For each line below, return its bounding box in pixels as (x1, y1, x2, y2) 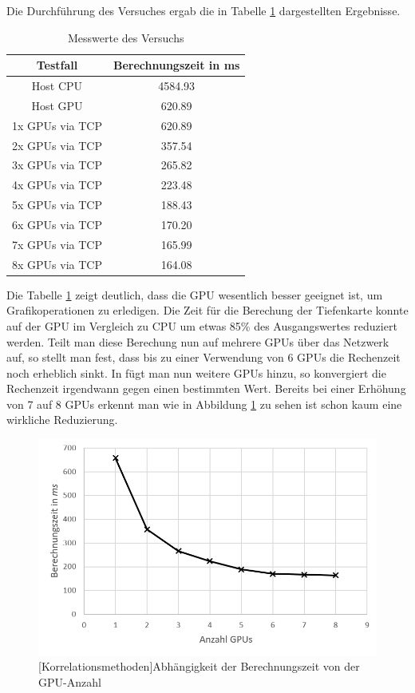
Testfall (36, 57, 78, 73)
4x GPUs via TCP (12, 176, 102, 193)
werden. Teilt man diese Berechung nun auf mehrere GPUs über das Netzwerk (6, 333, 389, 350)
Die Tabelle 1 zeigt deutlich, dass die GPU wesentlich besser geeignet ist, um (6, 286, 383, 303)
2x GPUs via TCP (12, 137, 102, 153)
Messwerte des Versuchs (67, 29, 184, 46)
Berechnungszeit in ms (113, 57, 240, 73)
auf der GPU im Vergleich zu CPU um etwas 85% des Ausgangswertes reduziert (6, 317, 397, 334)
